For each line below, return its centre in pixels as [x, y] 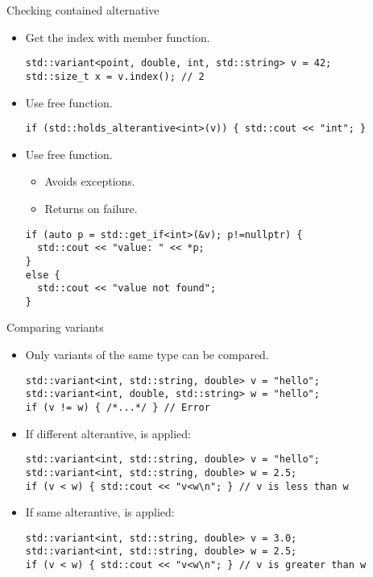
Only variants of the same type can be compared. [147, 355]
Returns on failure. [91, 208]
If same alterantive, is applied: [100, 512]
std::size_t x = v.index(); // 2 [115, 76]
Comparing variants [55, 327]
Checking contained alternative [83, 10]
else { [43, 275]
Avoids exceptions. [90, 181]
